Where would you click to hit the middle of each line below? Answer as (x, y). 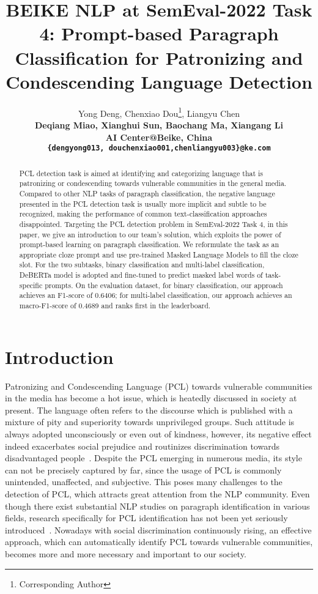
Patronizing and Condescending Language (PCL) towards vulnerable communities (159, 386)
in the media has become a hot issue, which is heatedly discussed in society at (151, 398)
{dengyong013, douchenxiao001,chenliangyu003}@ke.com (159, 148)
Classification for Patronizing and (159, 57)
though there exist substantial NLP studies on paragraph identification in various (157, 506)
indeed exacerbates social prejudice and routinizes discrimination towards (142, 446)
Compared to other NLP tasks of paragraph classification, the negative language (147, 193)
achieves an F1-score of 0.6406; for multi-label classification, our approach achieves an (156, 295)
